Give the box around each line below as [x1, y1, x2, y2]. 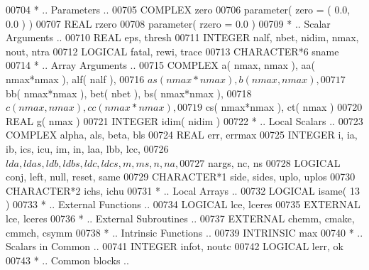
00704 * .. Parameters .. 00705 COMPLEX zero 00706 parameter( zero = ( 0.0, [6, 2, 351, 16]
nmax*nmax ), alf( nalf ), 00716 [6, 71, 145, 86]
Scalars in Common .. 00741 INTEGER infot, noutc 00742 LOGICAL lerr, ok [6, 239, 343, 254]
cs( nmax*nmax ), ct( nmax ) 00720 [205, 99, 363, 114]
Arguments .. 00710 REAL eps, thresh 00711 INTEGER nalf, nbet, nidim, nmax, [6, 30, 359, 45]
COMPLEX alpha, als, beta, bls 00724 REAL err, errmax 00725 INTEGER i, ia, [6, 127, 358, 142]
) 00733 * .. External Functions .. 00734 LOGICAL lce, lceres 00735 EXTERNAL [6, 197, 360, 212]
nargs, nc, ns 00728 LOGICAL [207, 155, 341, 170]
